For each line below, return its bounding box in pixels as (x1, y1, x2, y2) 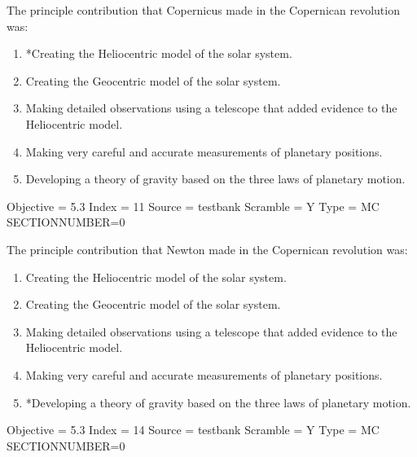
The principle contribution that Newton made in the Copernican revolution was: (7, 240, 408, 257)
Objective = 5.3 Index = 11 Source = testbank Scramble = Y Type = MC (7, 197, 380, 214)
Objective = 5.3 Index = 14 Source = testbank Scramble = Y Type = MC (7, 421, 380, 438)
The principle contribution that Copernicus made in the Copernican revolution (7, 2, 400, 18)
